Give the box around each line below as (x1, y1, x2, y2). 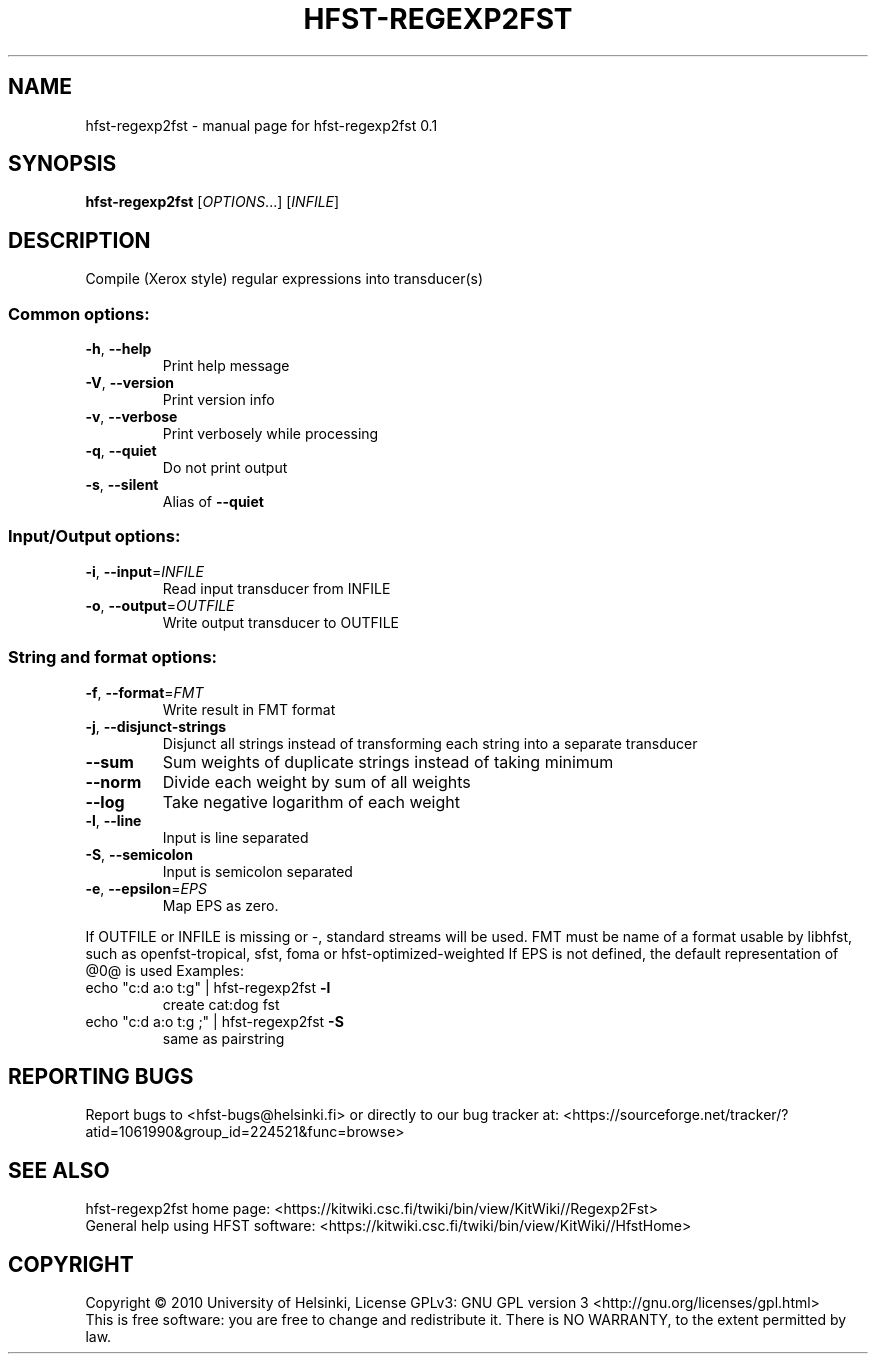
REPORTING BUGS (8, 1063, 194, 1089)
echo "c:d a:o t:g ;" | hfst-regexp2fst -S (85, 1012, 344, 1030)
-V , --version (85, 374, 174, 392)
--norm (85, 771, 142, 792)
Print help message (162, 357, 290, 375)
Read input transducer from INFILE (162, 579, 391, 597)
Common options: (8, 303, 150, 324)
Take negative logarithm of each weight (162, 791, 460, 812)
